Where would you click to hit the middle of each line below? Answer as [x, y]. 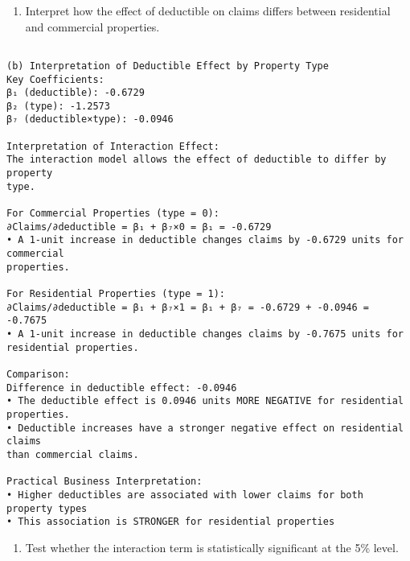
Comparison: [38, 374]
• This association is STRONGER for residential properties [171, 522]
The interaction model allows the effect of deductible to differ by [197, 160]
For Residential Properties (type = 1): [116, 294]
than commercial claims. [73, 454]
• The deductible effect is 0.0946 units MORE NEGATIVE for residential [205, 401]
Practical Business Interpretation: [105, 482]
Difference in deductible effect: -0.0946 [122, 388]
